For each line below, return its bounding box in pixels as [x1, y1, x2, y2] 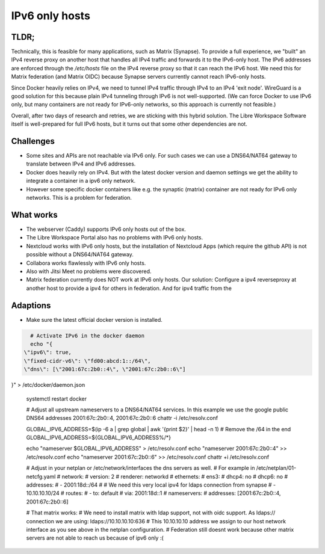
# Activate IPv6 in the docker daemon [30, 332, 144, 339]
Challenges [11, 136, 55, 146]
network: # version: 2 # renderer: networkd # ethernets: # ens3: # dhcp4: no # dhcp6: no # [61, 473, 288, 480]
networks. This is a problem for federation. [26, 194, 132, 202]
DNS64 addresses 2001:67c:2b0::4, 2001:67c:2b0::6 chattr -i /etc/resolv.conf [26, 414, 218, 422]
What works [11, 209, 58, 220]
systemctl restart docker [26, 395, 87, 402]
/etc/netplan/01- [256, 464, 297, 472]
